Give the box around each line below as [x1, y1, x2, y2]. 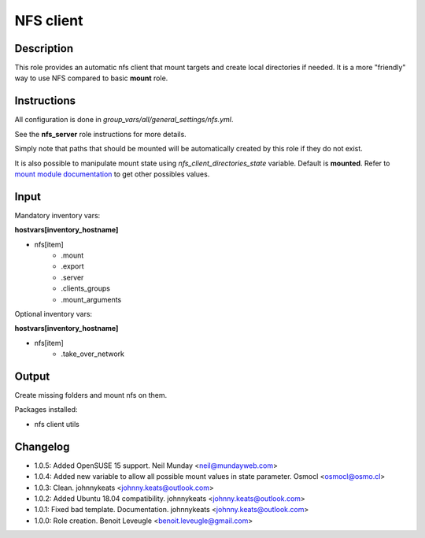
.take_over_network [61, 349, 125, 358]
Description [14, 42, 74, 55]
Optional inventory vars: [14, 309, 93, 318]
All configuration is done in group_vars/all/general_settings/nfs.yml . [14, 115, 234, 124]
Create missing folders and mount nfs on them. [14, 391, 168, 400]
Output [14, 369, 50, 383]
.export [61, 262, 84, 271]
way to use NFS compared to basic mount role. [14, 73, 168, 83]
